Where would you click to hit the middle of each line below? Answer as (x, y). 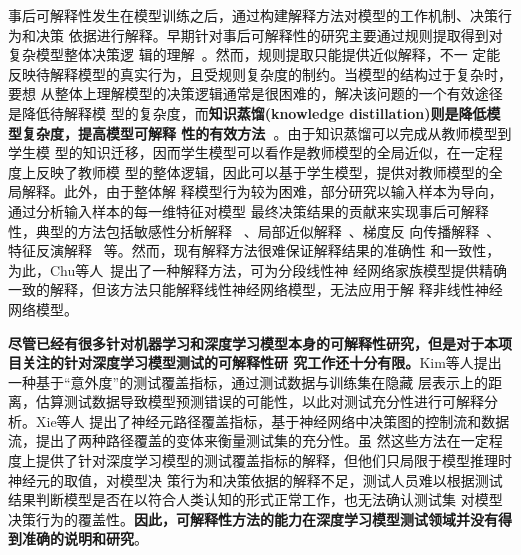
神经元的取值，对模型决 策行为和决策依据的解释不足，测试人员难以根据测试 (255, 479)
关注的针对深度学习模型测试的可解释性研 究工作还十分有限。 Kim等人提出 (261, 362)
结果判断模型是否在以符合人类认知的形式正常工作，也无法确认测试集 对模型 (255, 499)
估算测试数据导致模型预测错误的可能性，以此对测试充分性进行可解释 (259, 401)
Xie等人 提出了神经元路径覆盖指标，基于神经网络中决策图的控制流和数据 (272, 420)
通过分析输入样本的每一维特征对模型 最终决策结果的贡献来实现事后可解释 (248, 210)
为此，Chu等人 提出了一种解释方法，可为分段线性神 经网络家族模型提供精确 (257, 269)
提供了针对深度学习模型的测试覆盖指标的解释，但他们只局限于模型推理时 (273, 460)
